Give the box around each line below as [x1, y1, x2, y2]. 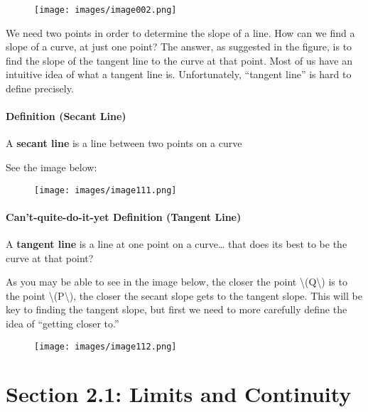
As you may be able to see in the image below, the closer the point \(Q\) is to [6, 274, 347, 289]
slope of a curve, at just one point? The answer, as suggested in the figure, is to [6, 39, 352, 54]
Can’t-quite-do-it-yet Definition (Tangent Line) [6, 209, 242, 224]
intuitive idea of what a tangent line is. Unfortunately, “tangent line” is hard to [6, 67, 352, 82]
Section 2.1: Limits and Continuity [6, 379, 352, 408]
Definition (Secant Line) [6, 109, 126, 124]
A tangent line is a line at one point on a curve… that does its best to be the [6, 237, 347, 251]
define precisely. [6, 81, 74, 96]
